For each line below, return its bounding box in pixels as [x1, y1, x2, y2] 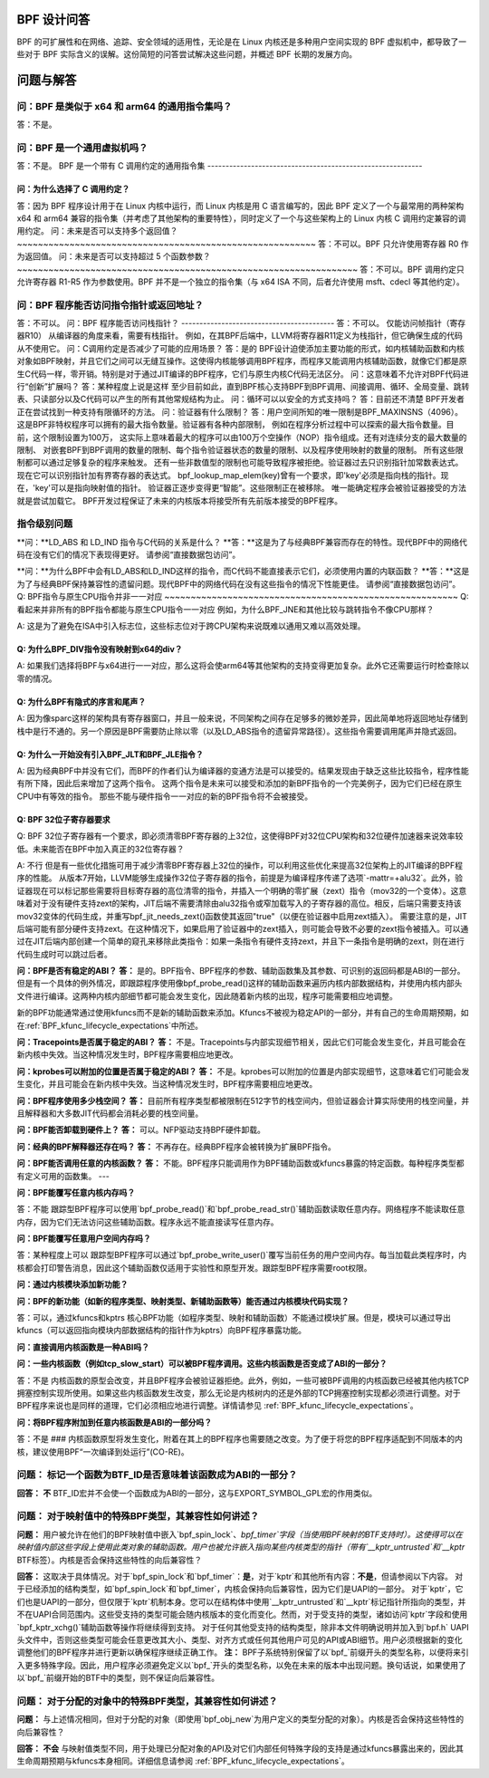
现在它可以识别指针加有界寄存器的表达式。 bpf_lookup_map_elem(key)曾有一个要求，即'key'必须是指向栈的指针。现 [16, 469, 449, 480]
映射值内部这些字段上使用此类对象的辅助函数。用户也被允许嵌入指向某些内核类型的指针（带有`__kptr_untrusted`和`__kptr [16, 1542, 465, 1552]
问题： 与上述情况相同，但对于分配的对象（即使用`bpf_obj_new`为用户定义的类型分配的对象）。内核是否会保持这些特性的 [16, 1714, 465, 1725]
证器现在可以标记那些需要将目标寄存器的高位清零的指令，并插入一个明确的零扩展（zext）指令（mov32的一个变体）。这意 [16, 885, 467, 896]
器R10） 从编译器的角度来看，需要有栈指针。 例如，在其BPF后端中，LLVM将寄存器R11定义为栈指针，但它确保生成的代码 [16, 331, 464, 341]
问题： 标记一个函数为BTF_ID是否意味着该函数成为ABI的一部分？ [16, 1468, 298, 1481]
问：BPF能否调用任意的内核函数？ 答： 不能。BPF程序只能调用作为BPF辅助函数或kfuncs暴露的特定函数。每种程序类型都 [16, 1158, 465, 1168]
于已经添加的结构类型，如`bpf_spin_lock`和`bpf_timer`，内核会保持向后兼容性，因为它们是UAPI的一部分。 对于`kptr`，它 [16, 1583, 464, 1594]
